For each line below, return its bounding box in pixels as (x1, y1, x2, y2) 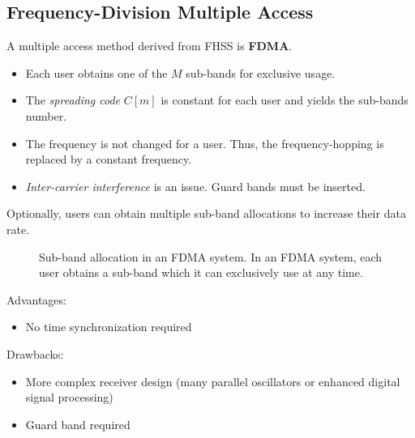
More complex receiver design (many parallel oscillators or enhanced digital (25, 372, 400, 389)
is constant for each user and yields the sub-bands (160, 91, 409, 108)
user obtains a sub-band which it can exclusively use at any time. (39, 264, 363, 281)
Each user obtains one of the (25, 64, 168, 81)
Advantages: (6, 291, 66, 308)
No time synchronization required (25, 318, 192, 335)
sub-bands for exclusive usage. (186, 64, 336, 81)
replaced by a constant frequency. (25, 151, 192, 168)
